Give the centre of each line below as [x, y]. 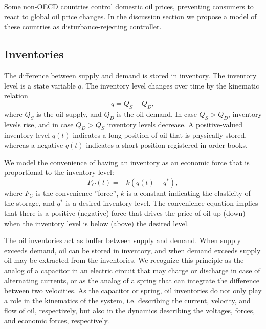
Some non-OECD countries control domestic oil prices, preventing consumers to [129, 6]
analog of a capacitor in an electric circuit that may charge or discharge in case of [132, 270]
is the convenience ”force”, [77, 193]
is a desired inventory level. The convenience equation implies [162, 203]
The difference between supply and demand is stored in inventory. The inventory [130, 75]
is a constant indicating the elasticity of [189, 193]
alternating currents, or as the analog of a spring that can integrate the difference [132, 280]
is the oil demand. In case [157, 113]
